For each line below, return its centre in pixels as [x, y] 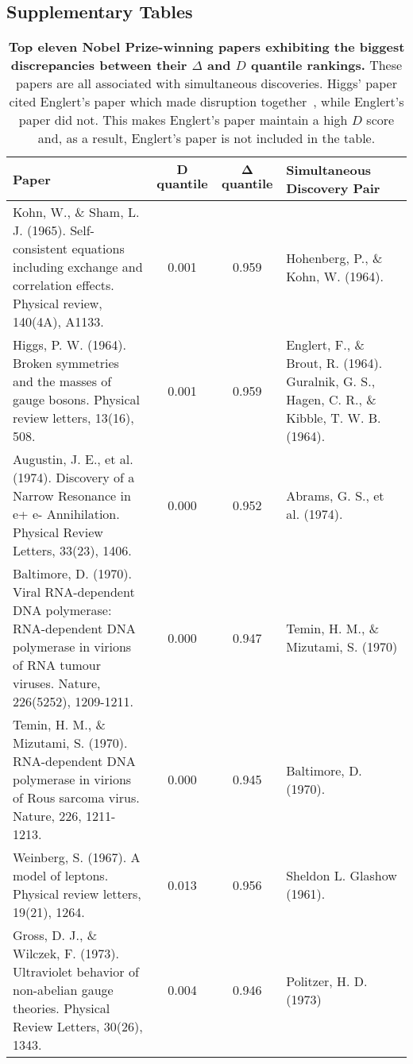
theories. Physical [62, 1008]
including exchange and [78, 267]
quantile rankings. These [326, 65]
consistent [41, 249]
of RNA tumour [57, 665]
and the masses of [62, 381]
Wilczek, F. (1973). [66, 954]
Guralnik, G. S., [331, 381]
